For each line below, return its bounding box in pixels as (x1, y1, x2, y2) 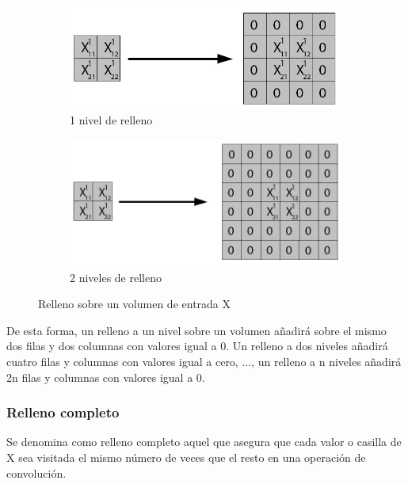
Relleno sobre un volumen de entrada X (38, 295, 231, 312)
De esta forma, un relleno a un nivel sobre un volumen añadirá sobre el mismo (6, 322, 387, 338)
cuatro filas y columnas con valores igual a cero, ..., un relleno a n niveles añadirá (6, 353, 402, 369)
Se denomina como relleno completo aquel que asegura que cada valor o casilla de (6, 433, 402, 450)
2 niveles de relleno (70, 269, 162, 285)
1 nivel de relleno (70, 112, 153, 128)
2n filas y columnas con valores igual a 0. (6, 368, 205, 385)
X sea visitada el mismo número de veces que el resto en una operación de (6, 448, 366, 465)
